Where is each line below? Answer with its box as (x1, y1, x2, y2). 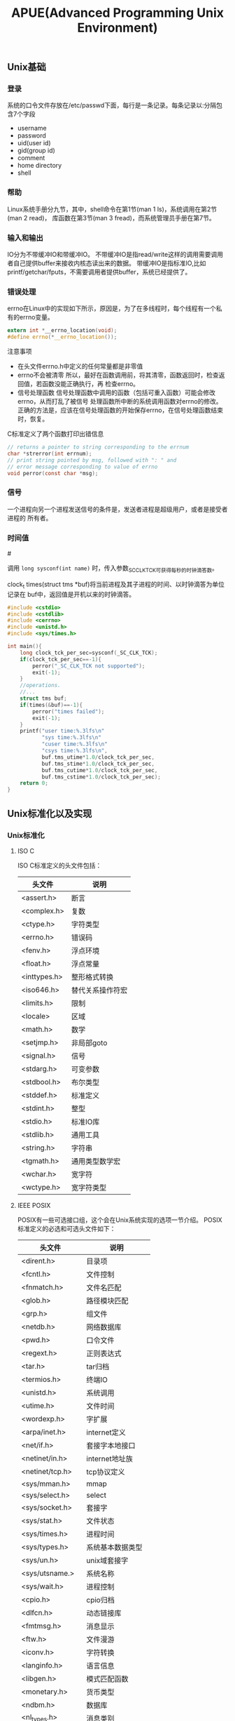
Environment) (76, 20, 159, 36)
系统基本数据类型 (86, 1542, 143, 1552)
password (17, 131, 47, 140)
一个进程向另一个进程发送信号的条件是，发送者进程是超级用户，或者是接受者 (7, 505, 228, 513)
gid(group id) (17, 146, 56, 155)
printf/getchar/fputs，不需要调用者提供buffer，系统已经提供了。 (7, 268, 192, 277)
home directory (17, 161, 62, 170)
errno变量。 (19, 313, 54, 321)
